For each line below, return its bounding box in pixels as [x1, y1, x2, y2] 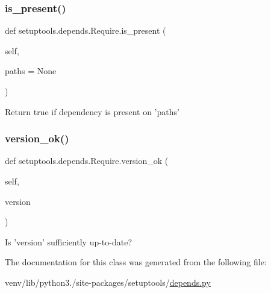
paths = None [5, 65, 57, 77]
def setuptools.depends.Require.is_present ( [5, 24, 166, 37]
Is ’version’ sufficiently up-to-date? [5, 235, 132, 248]
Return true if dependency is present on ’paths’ [5, 105, 179, 118]
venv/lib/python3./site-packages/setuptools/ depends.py [5, 276, 211, 288]
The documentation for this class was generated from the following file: [5, 256, 267, 268]
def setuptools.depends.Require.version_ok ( [5, 154, 169, 167]
